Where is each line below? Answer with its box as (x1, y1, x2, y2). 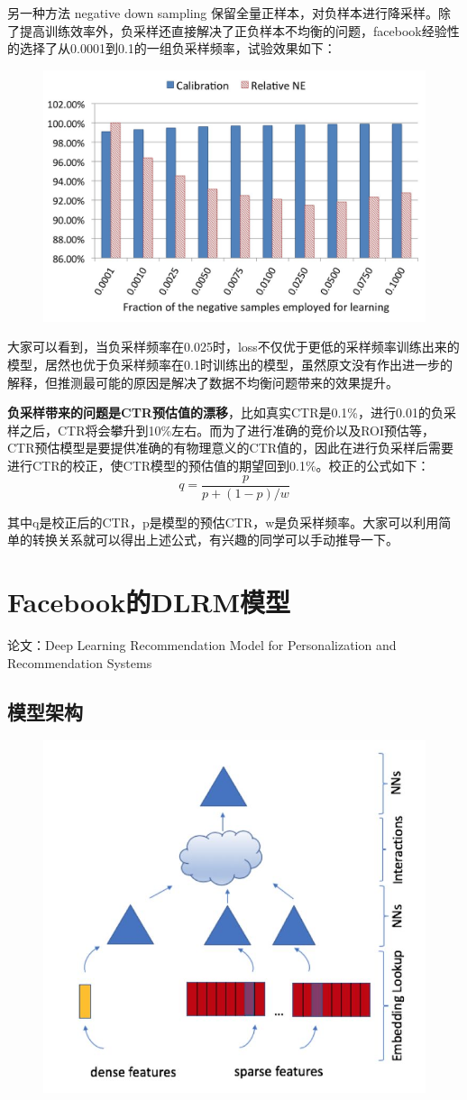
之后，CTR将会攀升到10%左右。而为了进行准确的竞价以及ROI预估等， (19, 420, 435, 439)
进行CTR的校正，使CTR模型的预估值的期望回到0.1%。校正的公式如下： (7, 456, 430, 475)
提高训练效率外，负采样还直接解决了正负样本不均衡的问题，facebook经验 (19, 21, 447, 40)
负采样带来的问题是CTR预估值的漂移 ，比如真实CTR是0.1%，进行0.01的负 (7, 403, 444, 422)
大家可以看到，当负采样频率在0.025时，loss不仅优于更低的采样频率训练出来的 (7, 337, 460, 356)
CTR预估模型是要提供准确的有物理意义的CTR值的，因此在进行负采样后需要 (7, 438, 454, 457)
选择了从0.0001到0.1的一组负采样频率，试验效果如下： (19, 39, 336, 58)
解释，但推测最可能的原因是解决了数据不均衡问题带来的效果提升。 (7, 372, 398, 391)
